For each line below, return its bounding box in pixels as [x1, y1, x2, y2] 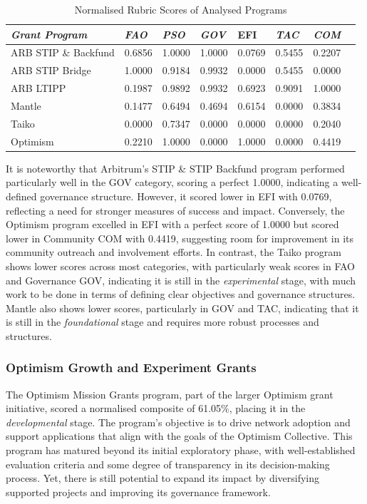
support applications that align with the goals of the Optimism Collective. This [6, 428, 353, 443]
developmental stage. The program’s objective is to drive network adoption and [6, 414, 351, 429]
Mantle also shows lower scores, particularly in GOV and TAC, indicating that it [6, 300, 359, 315]
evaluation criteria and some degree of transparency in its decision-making [6, 456, 330, 471]
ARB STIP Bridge [11, 63, 91, 78]
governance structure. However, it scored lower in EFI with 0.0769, [40, 188, 332, 203]
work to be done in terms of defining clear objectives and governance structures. [6, 287, 356, 302]
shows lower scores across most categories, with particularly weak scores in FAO [6, 258, 355, 273]
